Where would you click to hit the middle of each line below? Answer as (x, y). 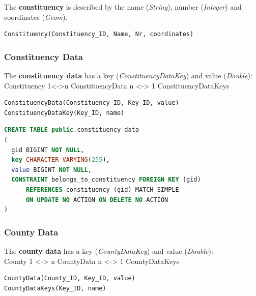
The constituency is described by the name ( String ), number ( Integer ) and (123, 7)
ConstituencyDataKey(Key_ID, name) (64, 113)
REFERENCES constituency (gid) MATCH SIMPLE (102, 189)
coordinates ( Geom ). (36, 17)
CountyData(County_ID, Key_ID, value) (70, 278)
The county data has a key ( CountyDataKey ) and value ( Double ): (109, 250)
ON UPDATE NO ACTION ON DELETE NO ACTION (97, 200)
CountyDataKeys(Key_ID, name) (55, 288)
